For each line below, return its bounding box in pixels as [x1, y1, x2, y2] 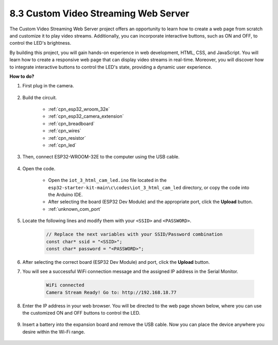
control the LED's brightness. [9, 40, 72, 46]
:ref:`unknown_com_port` [48, 206, 101, 212]
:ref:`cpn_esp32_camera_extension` [48, 113, 124, 119]
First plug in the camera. [22, 83, 74, 89]
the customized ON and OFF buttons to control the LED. [22, 310, 141, 316]
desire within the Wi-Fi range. [22, 329, 85, 335]
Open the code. [22, 165, 56, 172]
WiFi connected [46, 282, 84, 288]
